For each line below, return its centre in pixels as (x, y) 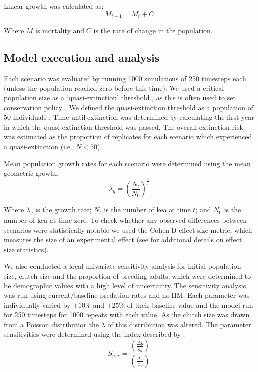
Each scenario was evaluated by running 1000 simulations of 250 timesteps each (125, 78)
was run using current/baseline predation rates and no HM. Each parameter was (127, 295)
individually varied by (37, 305)
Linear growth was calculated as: (54, 6)
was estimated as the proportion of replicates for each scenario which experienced (128, 137)
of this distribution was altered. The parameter (179, 324)
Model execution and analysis (82, 57)
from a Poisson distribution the (52, 324)
